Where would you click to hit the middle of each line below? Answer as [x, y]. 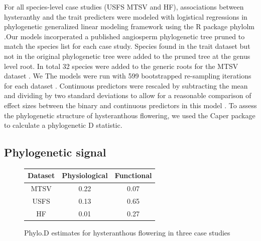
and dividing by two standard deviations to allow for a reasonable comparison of [128, 95]
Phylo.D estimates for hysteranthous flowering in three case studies [127, 233]
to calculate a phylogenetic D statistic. [63, 125]
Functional [133, 175]
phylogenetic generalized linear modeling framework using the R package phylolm [129, 26]
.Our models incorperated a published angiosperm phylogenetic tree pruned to [124, 36]
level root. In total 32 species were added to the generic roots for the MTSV [121, 66]
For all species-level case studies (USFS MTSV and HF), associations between [124, 7]
